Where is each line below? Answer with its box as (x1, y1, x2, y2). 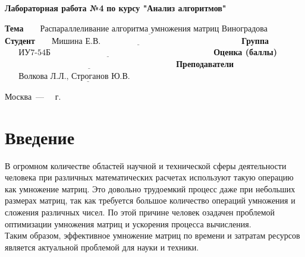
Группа (241, 34, 269, 46)
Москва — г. (5, 90, 61, 102)
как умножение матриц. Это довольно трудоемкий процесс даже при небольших (5, 182, 295, 195)
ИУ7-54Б (18, 49, 51, 58)
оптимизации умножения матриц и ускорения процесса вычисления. (5, 217, 251, 230)
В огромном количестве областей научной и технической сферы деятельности (5, 159, 287, 172)
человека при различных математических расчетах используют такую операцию (5, 171, 294, 183)
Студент (5, 34, 35, 46)
